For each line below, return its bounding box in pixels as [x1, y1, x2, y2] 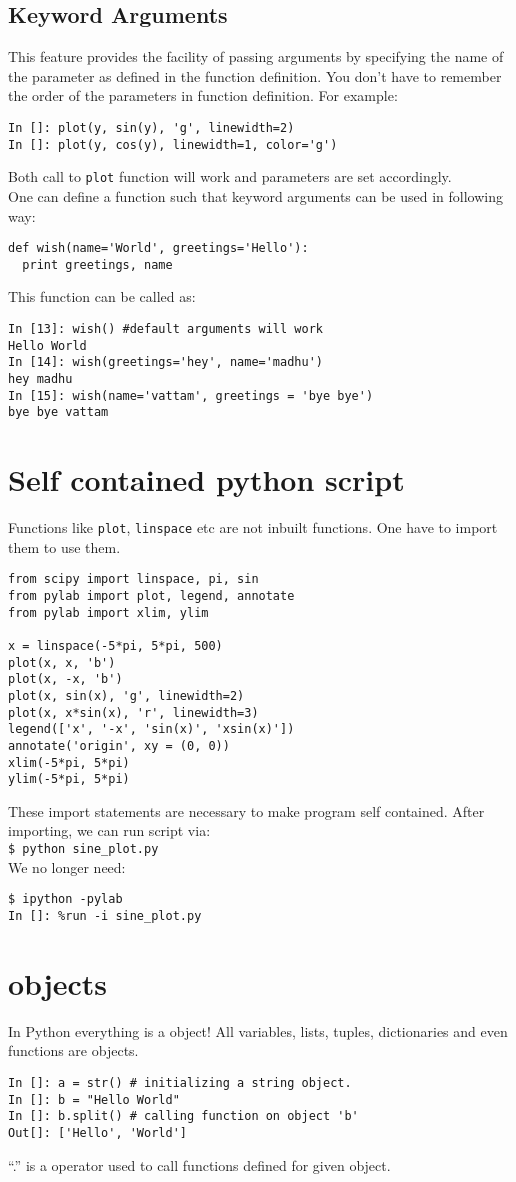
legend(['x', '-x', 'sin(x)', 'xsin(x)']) [8, 722, 295, 737]
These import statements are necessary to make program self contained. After [8, 800, 485, 821]
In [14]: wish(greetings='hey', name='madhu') [8, 355, 323, 370]
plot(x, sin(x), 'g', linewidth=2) [8, 688, 245, 703]
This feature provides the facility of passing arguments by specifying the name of [8, 46, 504, 67]
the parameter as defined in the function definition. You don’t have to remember [8, 65, 502, 86]
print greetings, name [22, 257, 173, 272]
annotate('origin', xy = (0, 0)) [8, 738, 230, 753]
